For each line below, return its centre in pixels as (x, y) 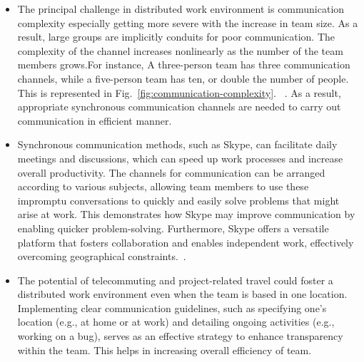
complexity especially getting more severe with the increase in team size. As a (188, 22)
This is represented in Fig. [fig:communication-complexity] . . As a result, (179, 92)
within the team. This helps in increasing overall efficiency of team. (165, 350)
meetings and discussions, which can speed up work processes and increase (180, 158)
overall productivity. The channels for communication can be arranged (171, 172)
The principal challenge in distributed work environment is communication (181, 9)
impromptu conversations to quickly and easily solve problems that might (178, 200)
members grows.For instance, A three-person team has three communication (184, 64)
